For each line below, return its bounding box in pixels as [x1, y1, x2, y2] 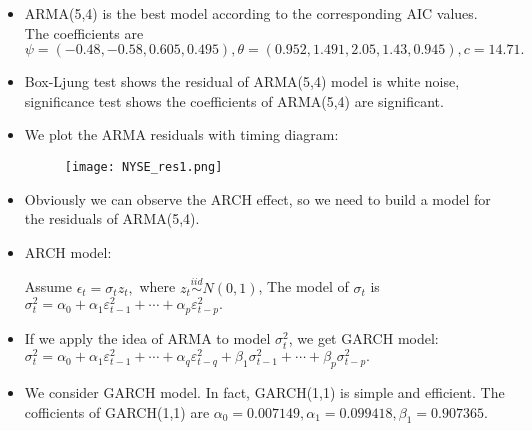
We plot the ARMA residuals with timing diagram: [24, 124, 339, 145]
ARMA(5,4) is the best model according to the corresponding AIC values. [24, 3, 478, 23]
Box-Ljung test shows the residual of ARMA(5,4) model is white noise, [24, 71, 460, 92]
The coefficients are [24, 22, 144, 43]
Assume [24, 276, 72, 297]
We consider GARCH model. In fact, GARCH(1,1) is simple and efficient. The [24, 381, 505, 402]
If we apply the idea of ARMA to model [24, 328, 271, 349]
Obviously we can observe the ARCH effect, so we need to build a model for [24, 188, 491, 209]
